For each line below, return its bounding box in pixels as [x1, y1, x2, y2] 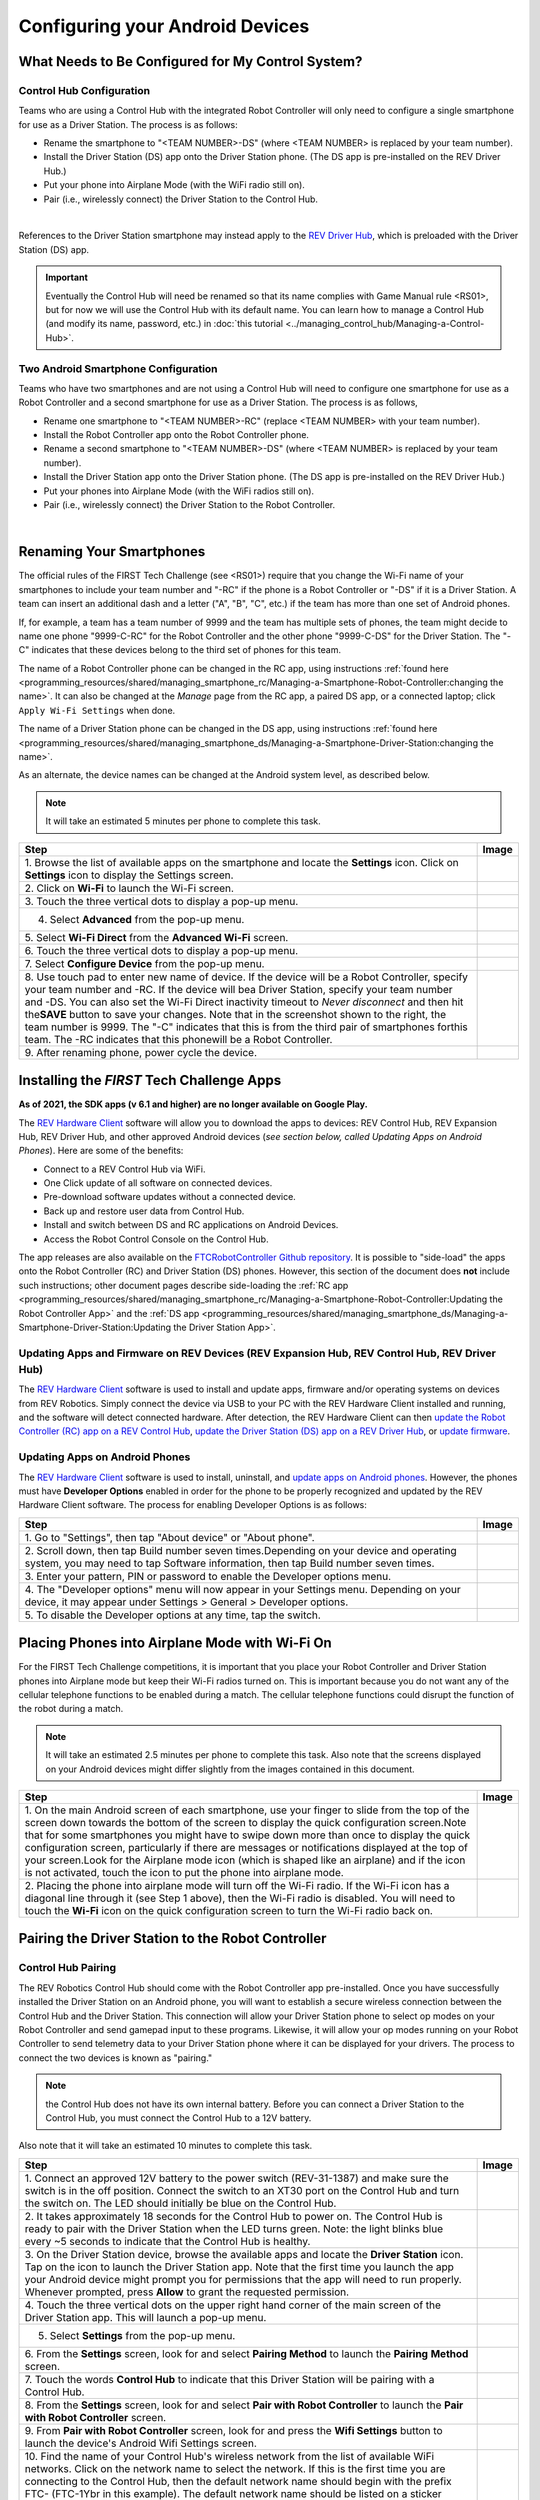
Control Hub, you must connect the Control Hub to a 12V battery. [45, 2111, 312, 2124]
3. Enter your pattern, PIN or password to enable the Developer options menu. [24, 1569, 392, 1583]
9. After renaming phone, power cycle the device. [24, 1045, 258, 1059]
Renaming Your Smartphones [18, 543, 206, 560]
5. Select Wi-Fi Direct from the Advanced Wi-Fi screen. [24, 930, 289, 944]
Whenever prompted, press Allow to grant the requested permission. [24, 2285, 350, 2299]
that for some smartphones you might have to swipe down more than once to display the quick [24, 1828, 470, 1842]
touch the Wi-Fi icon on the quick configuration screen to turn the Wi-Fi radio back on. [24, 1904, 434, 1918]
